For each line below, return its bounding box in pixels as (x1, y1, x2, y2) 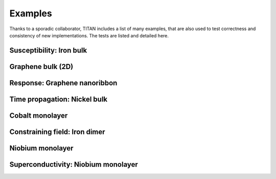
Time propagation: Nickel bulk (9, 95, 108, 103)
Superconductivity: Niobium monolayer (9, 160, 138, 169)
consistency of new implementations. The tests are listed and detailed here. (9, 32, 169, 38)
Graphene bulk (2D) (9, 62, 74, 71)
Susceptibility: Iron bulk (9, 46, 87, 55)
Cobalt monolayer (9, 111, 68, 120)
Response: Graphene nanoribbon (9, 78, 118, 87)
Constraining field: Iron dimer (9, 127, 105, 136)
